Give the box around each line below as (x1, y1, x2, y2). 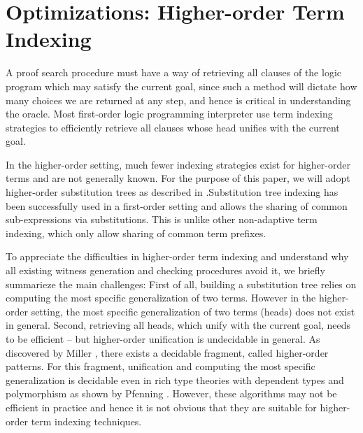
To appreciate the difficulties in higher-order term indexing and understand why (6, 249, 349, 264)
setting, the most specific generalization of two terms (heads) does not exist (31, 304, 355, 318)
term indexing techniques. (31, 413, 142, 428)
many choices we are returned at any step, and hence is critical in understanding (6, 92, 351, 107)
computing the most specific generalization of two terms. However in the (6, 290, 316, 305)
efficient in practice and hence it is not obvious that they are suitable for (6, 399, 317, 414)
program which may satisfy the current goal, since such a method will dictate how (6, 78, 357, 93)
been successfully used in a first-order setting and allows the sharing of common (6, 198, 348, 213)
